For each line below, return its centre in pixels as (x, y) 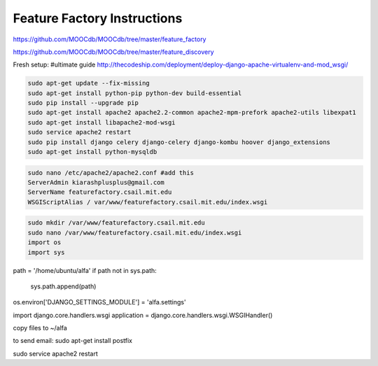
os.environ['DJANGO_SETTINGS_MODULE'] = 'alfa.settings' (99, 302)
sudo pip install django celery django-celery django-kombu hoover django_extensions (179, 142)
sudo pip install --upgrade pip (83, 103)
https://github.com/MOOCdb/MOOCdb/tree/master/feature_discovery (113, 52)
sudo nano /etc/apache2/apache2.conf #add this (111, 173)
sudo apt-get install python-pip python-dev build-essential (135, 93)
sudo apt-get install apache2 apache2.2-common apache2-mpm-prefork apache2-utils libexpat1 (192, 113)
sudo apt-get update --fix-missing (89, 83)
